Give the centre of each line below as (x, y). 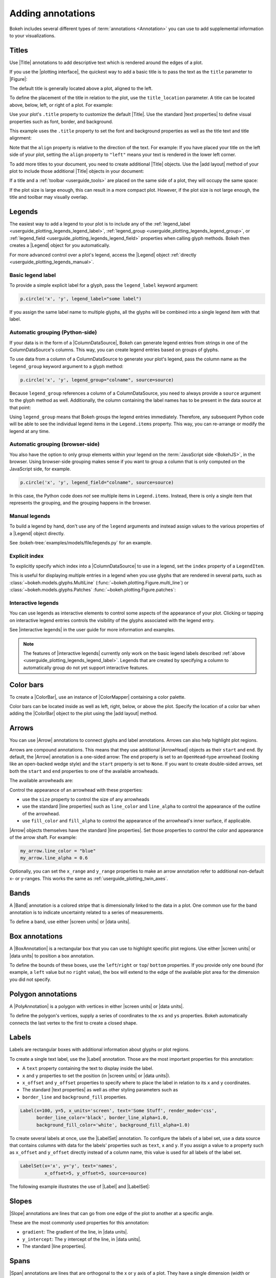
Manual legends (30, 516)
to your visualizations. (32, 35)
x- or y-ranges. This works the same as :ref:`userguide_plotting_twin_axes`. (89, 878)
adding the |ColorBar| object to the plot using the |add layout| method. (84, 714)
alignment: (20, 138)
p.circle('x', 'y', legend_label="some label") (81, 299)
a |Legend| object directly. (37, 533)
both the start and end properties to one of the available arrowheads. (84, 771)
